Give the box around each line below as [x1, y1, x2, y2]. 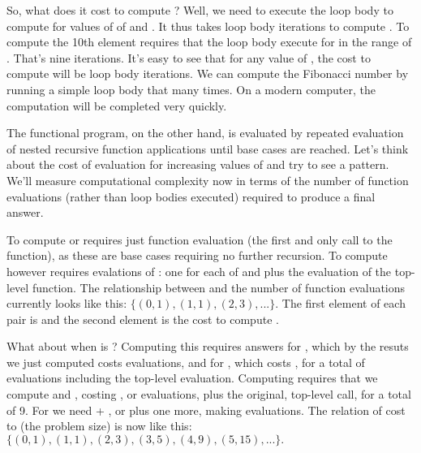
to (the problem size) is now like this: [6, 417, 192, 434]
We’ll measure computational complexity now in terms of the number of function [6, 171, 409, 188]
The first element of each [281, 295, 406, 312]
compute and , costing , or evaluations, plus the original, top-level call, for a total [6, 386, 411, 403]
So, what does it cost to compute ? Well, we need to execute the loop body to [6, 2, 393, 18]
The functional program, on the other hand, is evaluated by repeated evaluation [6, 124, 404, 141]
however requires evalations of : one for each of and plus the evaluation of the [6, 262, 392, 279]
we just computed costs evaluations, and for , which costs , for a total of [6, 353, 365, 370]
